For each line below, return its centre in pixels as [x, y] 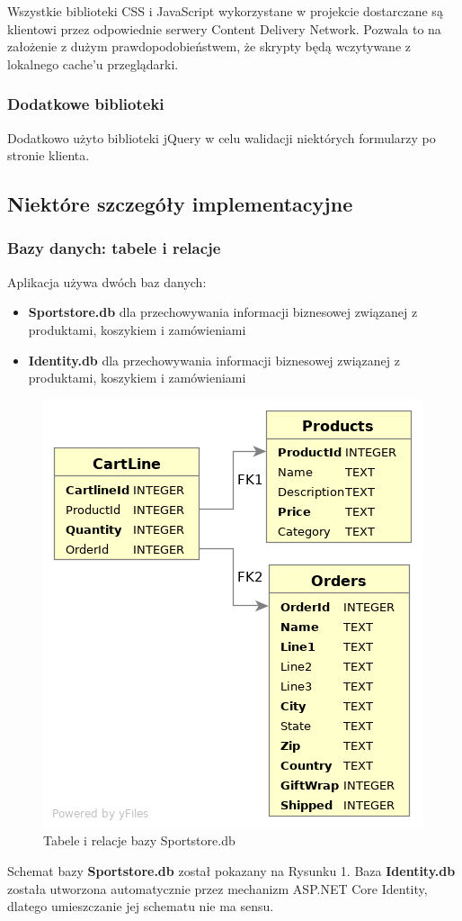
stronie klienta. [49, 155]
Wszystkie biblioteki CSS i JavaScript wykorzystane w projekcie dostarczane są [225, 11]
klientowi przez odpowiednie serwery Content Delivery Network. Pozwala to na [224, 28]
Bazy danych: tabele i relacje [114, 248]
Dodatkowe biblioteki [86, 104]
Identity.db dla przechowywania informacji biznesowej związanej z [214, 360]
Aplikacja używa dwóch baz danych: [107, 281]
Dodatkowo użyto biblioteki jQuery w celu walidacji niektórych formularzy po [222, 137]
